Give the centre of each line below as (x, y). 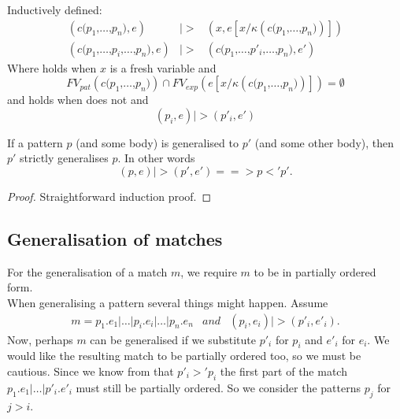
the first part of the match (283, 371)
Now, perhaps (40, 339)
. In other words (156, 158)
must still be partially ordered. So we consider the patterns (218, 387)
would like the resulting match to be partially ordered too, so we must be (184, 356)
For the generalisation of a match (87, 271)
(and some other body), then (324, 142)
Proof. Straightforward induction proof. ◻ (109, 197)
